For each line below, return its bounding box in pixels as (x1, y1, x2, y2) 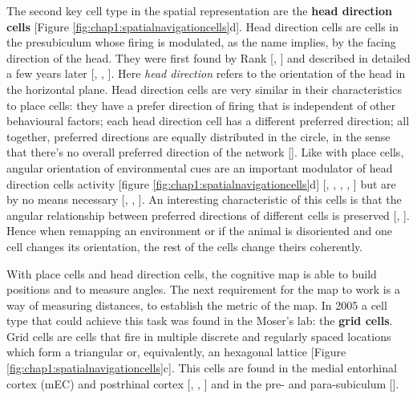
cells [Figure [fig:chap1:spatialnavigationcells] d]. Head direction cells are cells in (6, 18, 399, 35)
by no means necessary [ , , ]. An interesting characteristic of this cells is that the (6, 191, 402, 208)
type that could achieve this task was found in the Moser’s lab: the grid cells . (6, 312, 393, 329)
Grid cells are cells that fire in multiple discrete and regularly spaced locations (6, 327, 391, 344)
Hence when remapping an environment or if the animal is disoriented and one (6, 222, 392, 239)
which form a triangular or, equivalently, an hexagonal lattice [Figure (6, 343, 346, 360)
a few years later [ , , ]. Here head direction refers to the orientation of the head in (6, 65, 406, 82)
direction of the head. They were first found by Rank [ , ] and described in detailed (6, 49, 411, 66)
